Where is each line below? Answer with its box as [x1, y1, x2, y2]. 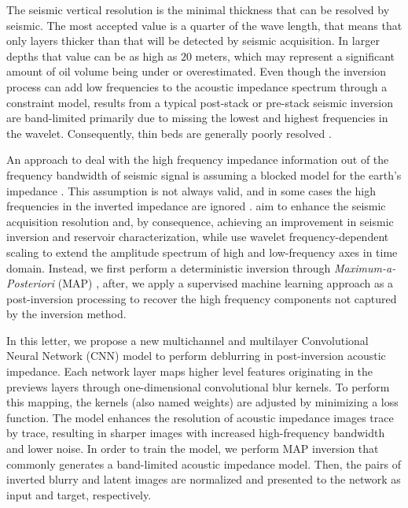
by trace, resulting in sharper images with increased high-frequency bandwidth [6, 425, 385, 441]
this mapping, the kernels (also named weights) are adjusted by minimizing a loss [6, 394, 399, 410]
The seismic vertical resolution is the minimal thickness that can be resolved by [6, 2, 390, 17]
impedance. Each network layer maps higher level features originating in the [6, 363, 373, 380]
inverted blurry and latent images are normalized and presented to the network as [6, 471, 401, 488]
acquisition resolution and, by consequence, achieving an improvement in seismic [6, 213, 394, 229]
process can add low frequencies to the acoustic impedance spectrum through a [6, 78, 388, 95]
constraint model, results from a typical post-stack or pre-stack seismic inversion [6, 94, 394, 110]
